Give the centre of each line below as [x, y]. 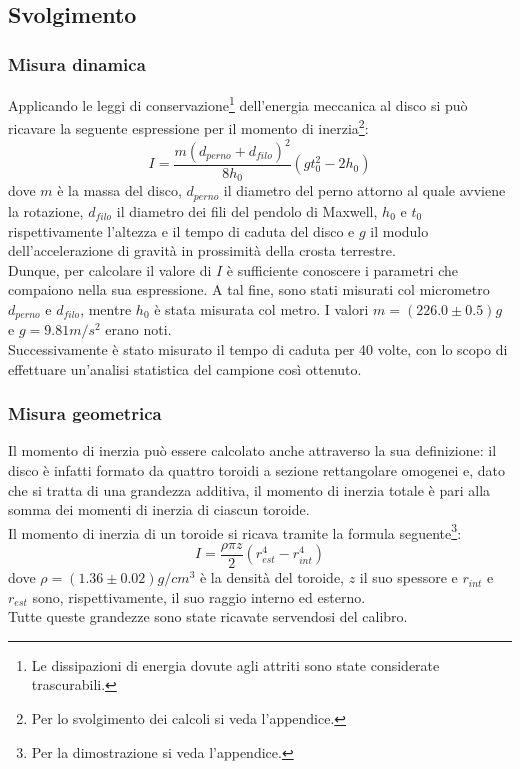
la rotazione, [46, 210]
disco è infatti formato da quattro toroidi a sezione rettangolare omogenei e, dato [256, 469]
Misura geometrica [85, 413]
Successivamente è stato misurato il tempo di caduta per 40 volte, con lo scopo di [258, 348]
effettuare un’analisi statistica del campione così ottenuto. [185, 368]
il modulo [399, 230]
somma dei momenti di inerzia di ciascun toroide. [159, 509]
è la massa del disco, [119, 190]
